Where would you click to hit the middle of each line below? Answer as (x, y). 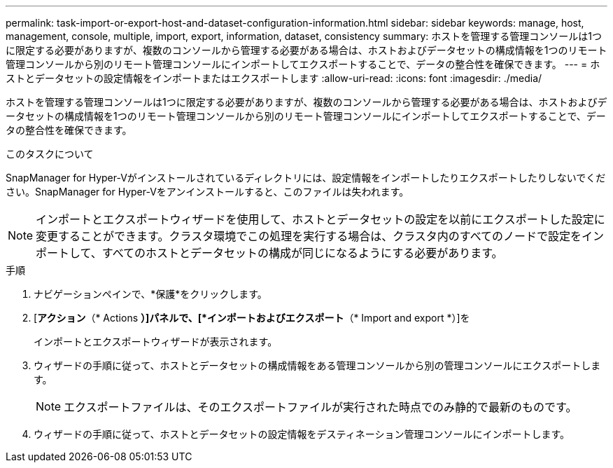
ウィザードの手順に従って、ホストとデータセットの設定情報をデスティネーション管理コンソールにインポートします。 (302, 434)
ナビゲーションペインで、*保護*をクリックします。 (150, 294)
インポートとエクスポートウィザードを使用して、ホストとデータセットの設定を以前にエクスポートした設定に (320, 219)
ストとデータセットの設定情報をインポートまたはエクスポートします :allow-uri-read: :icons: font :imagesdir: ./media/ (274, 78)
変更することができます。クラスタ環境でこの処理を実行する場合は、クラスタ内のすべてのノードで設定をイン (320, 236)
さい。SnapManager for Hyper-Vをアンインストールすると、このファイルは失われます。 (207, 192)
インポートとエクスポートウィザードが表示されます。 (156, 342)
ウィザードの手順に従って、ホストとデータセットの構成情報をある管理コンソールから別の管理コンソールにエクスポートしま (317, 365)
